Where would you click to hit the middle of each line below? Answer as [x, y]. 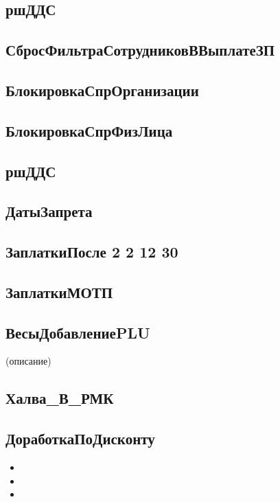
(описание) [28, 361]
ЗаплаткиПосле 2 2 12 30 [92, 252]
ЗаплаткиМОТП [59, 292]
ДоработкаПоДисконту [80, 438]
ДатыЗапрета [49, 211]
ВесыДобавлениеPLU [78, 332]
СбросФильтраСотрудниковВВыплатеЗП [140, 50]
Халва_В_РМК [60, 398]
